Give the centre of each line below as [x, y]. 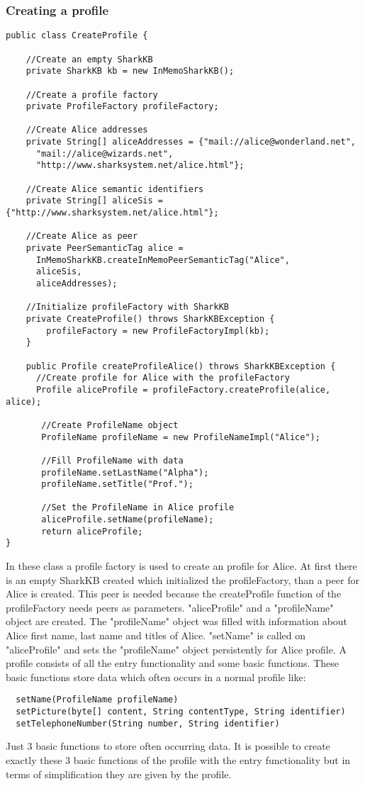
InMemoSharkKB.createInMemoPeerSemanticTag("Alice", [163, 260]
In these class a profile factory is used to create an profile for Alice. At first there [181, 566]
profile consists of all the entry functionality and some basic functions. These [173, 663]
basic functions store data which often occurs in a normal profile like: [156, 676]
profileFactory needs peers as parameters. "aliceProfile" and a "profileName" [170, 607]
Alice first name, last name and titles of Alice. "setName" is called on [156, 635]
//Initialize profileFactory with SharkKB [127, 307]
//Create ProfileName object [110, 425]
